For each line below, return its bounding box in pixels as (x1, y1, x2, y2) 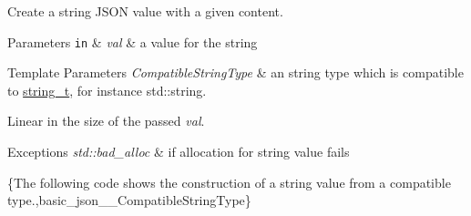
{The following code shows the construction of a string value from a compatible (7, 172, 451, 191)
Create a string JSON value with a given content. (7, 2, 283, 20)
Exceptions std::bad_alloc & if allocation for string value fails (7, 142, 350, 161)
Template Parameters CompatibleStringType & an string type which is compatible (7, 63, 464, 82)
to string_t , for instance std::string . (7, 80, 207, 99)
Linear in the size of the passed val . (7, 111, 205, 130)
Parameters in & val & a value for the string (7, 32, 258, 51)
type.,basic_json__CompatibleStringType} (7, 190, 251, 210)
